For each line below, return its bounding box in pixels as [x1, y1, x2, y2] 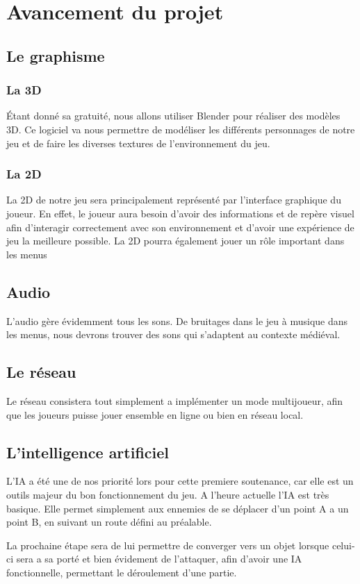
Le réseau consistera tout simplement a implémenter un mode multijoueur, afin [6, 393, 343, 408]
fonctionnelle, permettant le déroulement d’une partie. [6, 565, 237, 579]
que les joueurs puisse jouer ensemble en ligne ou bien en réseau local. [6, 407, 304, 422]
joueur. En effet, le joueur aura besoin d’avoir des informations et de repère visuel [6, 206, 354, 220]
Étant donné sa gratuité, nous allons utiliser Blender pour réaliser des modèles [6, 108, 341, 123]
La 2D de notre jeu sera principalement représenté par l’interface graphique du [6, 192, 341, 207]
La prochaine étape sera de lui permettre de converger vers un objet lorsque [6, 537, 329, 552]
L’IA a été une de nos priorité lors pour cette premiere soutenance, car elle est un [6, 474, 354, 488]
